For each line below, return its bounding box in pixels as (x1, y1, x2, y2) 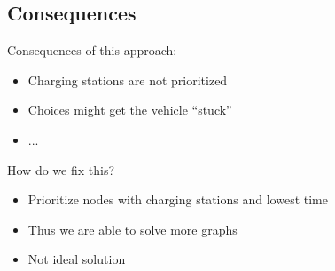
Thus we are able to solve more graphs (27, 219, 238, 238)
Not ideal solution (27, 250, 126, 268)
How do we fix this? (7, 160, 115, 179)
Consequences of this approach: (7, 41, 177, 60)
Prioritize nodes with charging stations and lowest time (27, 190, 328, 209)
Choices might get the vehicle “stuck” (27, 100, 232, 119)
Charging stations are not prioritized (27, 70, 228, 89)
